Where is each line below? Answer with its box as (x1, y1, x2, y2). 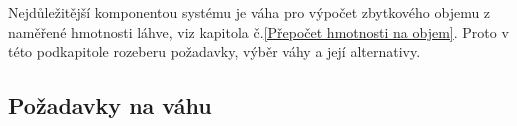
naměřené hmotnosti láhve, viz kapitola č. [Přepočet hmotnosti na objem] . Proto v (8, 21, 509, 42)
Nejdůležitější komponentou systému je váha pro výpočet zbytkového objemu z (8, 2, 491, 22)
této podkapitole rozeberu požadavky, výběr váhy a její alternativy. (8, 41, 421, 62)
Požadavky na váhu (8, 90, 212, 121)
